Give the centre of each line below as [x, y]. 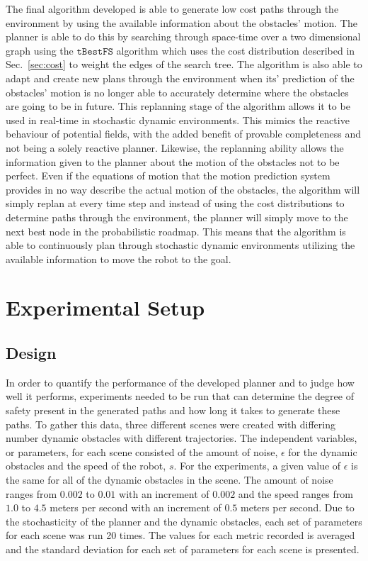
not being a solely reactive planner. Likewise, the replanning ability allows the [175, 147]
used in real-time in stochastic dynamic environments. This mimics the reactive [178, 120]
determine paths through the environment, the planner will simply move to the [177, 217]
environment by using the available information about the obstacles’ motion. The [182, 22]
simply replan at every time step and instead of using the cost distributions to [175, 203]
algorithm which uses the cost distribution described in [236, 50]
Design [31, 353]
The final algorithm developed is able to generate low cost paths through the [172, 9]
